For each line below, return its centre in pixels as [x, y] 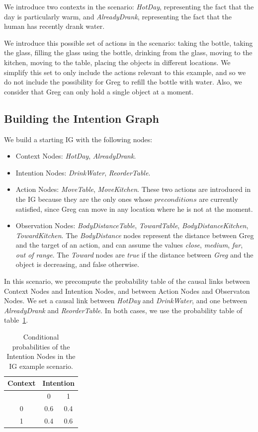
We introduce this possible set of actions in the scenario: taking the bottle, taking [129, 43]
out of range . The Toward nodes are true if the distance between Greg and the [134, 254]
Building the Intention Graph [82, 118]
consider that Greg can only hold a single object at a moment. [99, 91]
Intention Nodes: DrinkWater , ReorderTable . [83, 172]
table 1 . [16, 320]
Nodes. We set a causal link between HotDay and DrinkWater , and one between [126, 301]
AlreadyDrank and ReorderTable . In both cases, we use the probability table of [123, 310]
